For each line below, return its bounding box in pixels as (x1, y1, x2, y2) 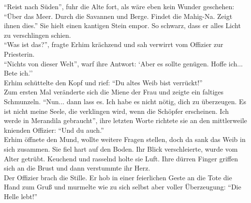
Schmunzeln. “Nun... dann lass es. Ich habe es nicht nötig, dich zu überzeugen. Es (4, 96, 247, 106)
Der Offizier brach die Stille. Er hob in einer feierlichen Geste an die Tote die (4, 172, 232, 182)
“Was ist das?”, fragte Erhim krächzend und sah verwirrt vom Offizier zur (4, 39, 223, 49)
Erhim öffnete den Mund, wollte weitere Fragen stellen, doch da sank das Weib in (4, 134, 246, 144)
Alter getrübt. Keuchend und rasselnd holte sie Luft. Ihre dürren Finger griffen (4, 153, 238, 163)
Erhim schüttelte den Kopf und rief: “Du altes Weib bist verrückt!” (4, 77, 203, 87)
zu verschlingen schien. (4, 30, 71, 40)
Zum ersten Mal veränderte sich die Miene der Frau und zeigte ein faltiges (4, 87, 224, 97)
